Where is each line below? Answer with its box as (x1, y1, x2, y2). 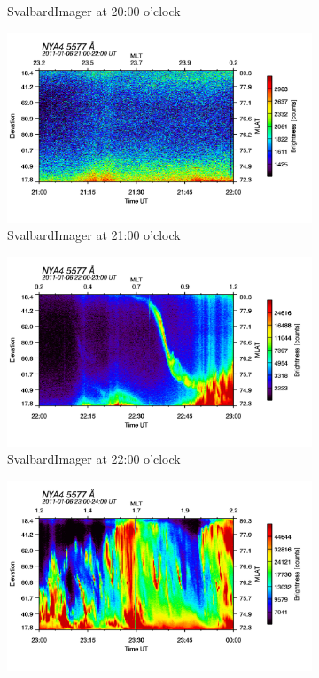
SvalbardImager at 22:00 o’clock (7, 450, 181, 468)
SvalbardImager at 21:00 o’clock (7, 226, 181, 244)
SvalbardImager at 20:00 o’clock (7, 2, 181, 19)
